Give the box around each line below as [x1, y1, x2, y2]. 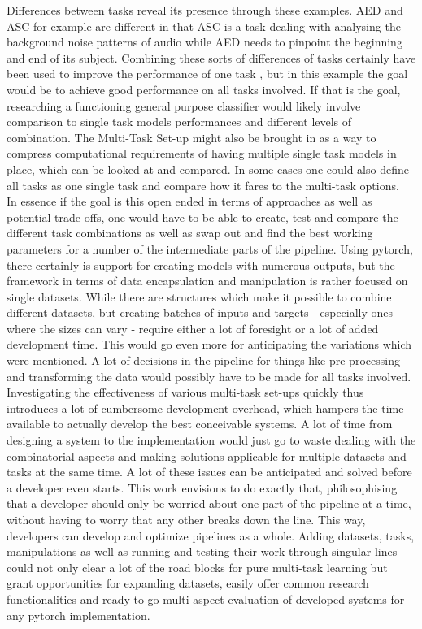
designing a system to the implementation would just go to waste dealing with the [7, 432, 416, 449]
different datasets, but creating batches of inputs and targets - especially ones [7, 304, 394, 321]
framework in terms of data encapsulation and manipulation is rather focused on [7, 272, 408, 289]
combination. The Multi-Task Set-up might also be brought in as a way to [7, 128, 376, 145]
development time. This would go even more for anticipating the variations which [7, 336, 412, 353]
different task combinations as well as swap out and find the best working [7, 224, 373, 241]
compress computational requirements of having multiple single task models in [7, 145, 397, 162]
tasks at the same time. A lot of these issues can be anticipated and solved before [7, 463, 412, 480]
